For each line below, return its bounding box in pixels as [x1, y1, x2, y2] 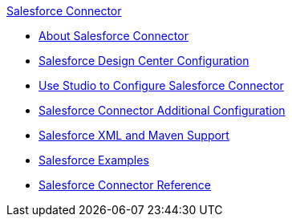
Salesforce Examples [39, 153, 149, 167]
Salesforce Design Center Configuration [39, 54, 249, 67]
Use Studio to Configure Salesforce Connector [39, 79, 284, 92]
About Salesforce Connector [39, 29, 189, 43]
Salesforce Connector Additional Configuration [39, 103, 286, 117]
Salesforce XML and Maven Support [39, 128, 229, 142]
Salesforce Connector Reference [39, 178, 211, 192]
